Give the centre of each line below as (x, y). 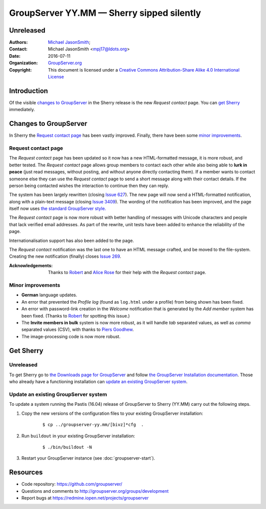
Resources (26, 472)
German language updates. (49, 295)
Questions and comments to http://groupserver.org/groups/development (95, 491)
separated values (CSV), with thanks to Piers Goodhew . (78, 330)
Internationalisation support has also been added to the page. (71, 240)
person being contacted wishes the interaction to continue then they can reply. (89, 186)
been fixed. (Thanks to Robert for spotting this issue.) (76, 315)
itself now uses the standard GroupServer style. (58, 209)
